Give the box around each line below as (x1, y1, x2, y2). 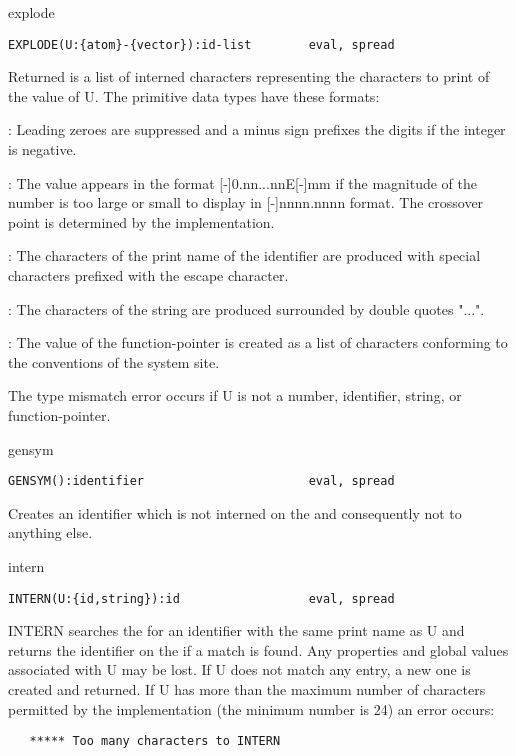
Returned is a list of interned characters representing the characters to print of (8, 66, 490, 87)
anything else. (8, 522, 93, 543)
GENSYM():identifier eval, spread (8, 474, 395, 489)
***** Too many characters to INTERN (29, 734, 281, 749)
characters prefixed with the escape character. (8, 265, 289, 285)
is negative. (8, 139, 77, 160)
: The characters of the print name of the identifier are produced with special (8, 245, 481, 266)
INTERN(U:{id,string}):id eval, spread (8, 591, 395, 606)
